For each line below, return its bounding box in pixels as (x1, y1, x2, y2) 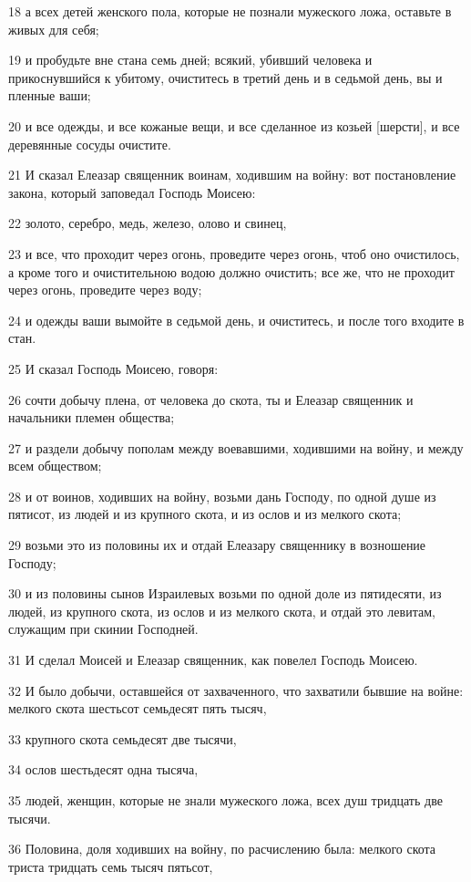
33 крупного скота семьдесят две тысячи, (8, 729, 237, 748)
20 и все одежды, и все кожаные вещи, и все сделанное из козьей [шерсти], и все (8, 116, 460, 135)
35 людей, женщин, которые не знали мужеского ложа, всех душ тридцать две (8, 791, 443, 809)
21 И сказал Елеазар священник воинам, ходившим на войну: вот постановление (8, 165, 456, 184)
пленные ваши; (8, 86, 91, 105)
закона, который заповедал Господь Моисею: (8, 182, 256, 202)
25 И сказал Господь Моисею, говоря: (8, 358, 219, 378)
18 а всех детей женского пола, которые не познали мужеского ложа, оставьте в (8, 2, 452, 20)
